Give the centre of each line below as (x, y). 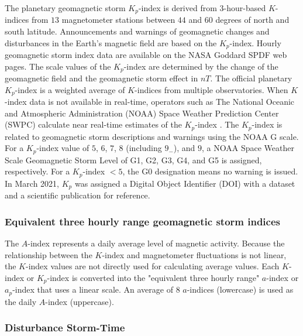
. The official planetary (251, 78)
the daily (21, 301)
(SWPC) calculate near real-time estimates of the (93, 124)
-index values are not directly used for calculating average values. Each (153, 266)
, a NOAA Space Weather (248, 148)
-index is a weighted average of (70, 89)
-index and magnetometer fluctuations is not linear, (194, 254)
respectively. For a (37, 171)
